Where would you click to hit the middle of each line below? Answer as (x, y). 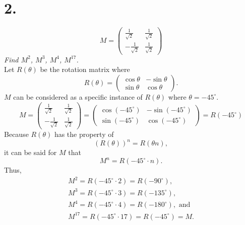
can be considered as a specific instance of (78, 96)
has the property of (84, 134)
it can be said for (30, 152)
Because (16, 134)
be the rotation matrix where (85, 69)
